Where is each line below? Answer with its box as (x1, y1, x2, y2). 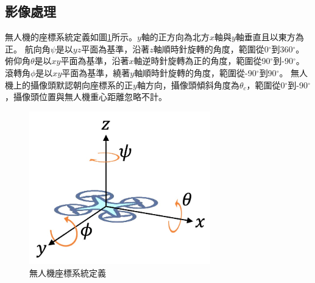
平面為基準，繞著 (62, 66, 130, 79)
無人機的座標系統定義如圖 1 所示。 (5, 30, 137, 43)
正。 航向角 (5, 42, 51, 55)
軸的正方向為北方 (141, 30, 210, 43)
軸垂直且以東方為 (235, 30, 304, 43)
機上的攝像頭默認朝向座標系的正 (5, 78, 133, 91)
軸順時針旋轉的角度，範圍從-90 (134, 66, 257, 79)
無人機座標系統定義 (29, 266, 106, 279)
